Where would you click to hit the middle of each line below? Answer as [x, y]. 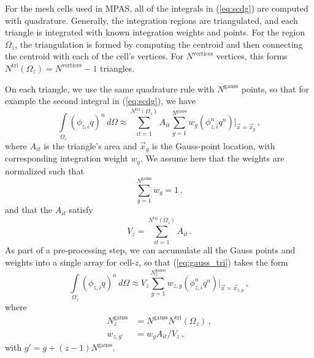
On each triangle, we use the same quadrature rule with [110, 88]
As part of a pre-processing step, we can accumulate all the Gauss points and [150, 250]
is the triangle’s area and [90, 145]
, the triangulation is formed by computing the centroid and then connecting [159, 44]
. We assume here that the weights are [213, 158]
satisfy [81, 210]
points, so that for [275, 88]
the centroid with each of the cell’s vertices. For [94, 56]
